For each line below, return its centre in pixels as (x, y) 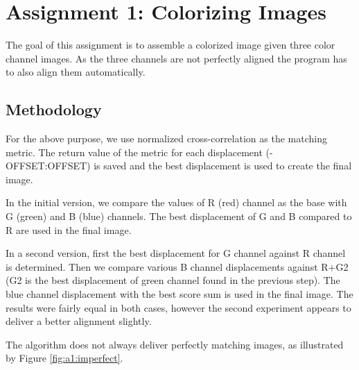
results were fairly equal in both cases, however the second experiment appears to (178, 307)
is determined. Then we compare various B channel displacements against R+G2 (177, 266)
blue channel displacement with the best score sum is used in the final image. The (179, 294)
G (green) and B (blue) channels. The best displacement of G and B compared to (179, 216)
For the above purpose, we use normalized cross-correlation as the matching (166, 138)
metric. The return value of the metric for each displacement (134, 152)
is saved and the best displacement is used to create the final (223, 166)
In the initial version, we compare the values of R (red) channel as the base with (176, 202)
